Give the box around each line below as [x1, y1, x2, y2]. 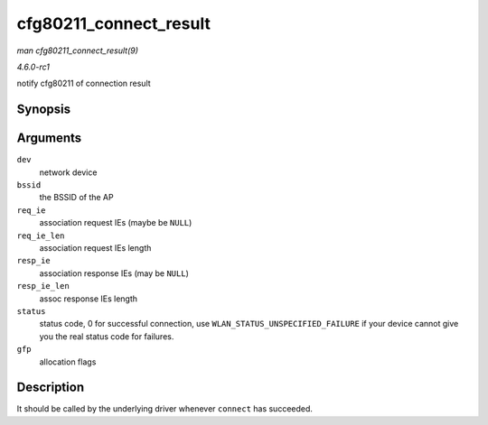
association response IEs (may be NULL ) [39, 267, 190, 279]
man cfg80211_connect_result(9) [16, 45, 139, 56]
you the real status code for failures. [39, 330, 174, 342]
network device [39, 167, 98, 178]
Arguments [16, 131, 82, 146]
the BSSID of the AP [39, 192, 114, 203]
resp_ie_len [16, 281, 70, 291]
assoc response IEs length [39, 293, 138, 304]
